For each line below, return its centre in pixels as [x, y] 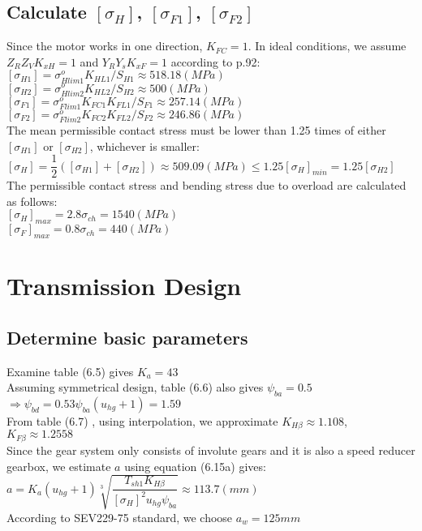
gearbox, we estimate [59, 466]
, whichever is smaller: [144, 146]
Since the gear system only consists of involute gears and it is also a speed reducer [211, 450]
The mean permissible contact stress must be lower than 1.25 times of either [196, 130]
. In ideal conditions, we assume [327, 46]
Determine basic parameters [127, 337]
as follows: [32, 201]
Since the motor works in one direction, [105, 46]
